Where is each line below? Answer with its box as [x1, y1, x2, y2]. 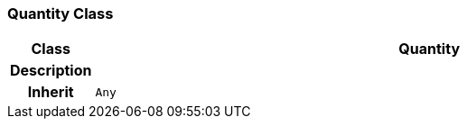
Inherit [27, 83, 74, 102]
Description [10, 61, 92, 80]
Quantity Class [7, 4, 114, 22]
